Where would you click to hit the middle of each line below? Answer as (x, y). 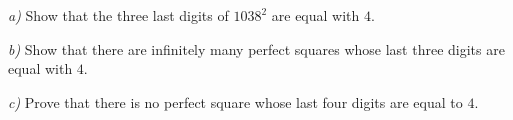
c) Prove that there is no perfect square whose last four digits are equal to (235, 101)
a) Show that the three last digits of (118, 15)
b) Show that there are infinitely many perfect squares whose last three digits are (256, 48)
